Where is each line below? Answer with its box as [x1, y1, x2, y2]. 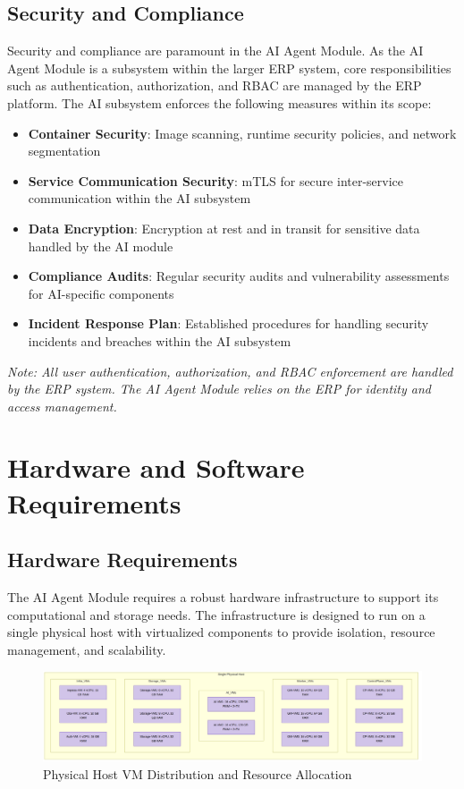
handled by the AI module [28, 236, 173, 255]
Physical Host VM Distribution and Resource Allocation [43, 764, 352, 783]
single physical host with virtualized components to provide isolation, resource [7, 623, 435, 641]
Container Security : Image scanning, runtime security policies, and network [28, 123, 457, 142]
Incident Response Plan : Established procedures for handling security [28, 314, 429, 333]
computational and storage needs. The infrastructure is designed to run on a [7, 605, 426, 624]
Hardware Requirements [7, 546, 238, 573]
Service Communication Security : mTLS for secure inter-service [28, 171, 404, 190]
